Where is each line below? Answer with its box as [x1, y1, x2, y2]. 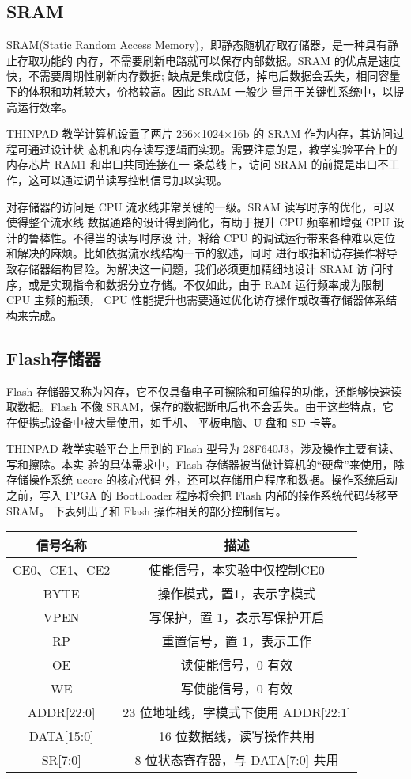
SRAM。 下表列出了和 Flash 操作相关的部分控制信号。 [6, 502, 287, 519]
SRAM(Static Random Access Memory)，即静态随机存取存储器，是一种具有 [6, 36, 388, 53]
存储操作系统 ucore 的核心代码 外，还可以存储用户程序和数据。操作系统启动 [6, 471, 398, 488]
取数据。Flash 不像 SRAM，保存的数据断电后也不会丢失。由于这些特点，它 [6, 398, 394, 415]
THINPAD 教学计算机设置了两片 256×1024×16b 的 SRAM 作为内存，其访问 [6, 125, 394, 142]
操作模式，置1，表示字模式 [157, 584, 316, 603]
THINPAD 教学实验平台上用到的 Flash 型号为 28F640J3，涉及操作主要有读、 [6, 440, 401, 457]
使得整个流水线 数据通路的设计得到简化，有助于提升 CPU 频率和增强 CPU [6, 214, 390, 230]
